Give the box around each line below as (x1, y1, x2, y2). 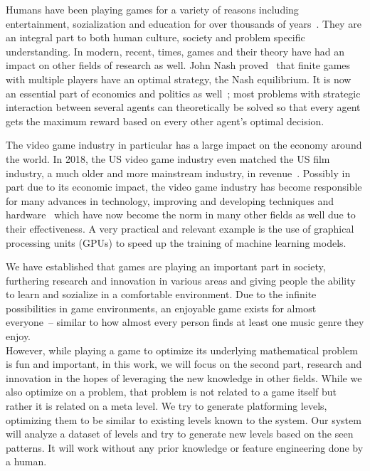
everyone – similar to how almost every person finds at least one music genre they (6, 314, 364, 329)
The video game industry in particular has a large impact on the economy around (6, 137, 362, 152)
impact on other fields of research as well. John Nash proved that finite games (6, 58, 351, 73)
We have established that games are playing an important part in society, (6, 259, 326, 274)
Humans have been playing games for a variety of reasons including (6, 2, 299, 16)
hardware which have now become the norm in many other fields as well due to (6, 207, 356, 222)
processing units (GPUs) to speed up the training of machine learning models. (6, 235, 347, 250)
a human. (6, 454, 47, 469)
